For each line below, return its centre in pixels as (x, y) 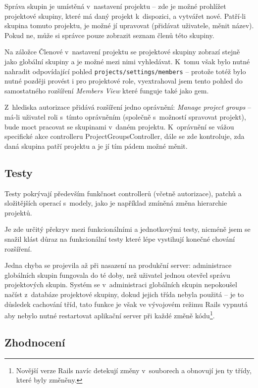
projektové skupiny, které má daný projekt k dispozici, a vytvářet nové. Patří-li (125, 16)
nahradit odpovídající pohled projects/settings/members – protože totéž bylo (125, 71)
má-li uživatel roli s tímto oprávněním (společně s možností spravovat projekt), (125, 117)
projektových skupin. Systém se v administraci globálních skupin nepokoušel (121, 284)
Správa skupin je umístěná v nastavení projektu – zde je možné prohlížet (115, 6)
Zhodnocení (35, 342)
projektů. (18, 212)
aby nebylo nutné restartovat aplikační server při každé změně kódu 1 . (110, 315)
